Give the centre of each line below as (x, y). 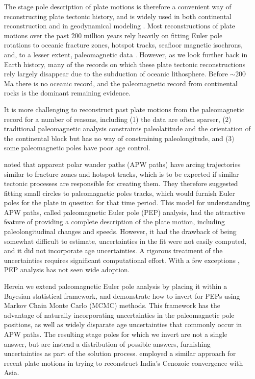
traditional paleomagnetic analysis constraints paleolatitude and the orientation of (127, 129)
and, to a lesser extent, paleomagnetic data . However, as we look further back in (126, 54)
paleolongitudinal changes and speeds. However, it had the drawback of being (120, 231)
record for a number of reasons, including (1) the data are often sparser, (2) (118, 119)
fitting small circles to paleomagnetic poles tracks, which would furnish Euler (120, 193)
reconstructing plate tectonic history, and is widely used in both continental (118, 16)
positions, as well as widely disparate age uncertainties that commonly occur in (123, 324)
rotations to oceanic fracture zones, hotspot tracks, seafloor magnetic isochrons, (123, 45)
